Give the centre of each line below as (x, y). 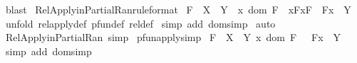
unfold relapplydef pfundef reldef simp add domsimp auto (140, 23)
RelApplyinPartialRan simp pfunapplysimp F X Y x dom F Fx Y (173, 37)
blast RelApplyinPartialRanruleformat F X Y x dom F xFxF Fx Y (178, 9)
